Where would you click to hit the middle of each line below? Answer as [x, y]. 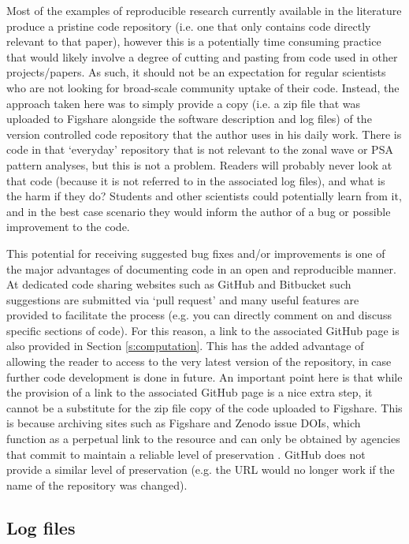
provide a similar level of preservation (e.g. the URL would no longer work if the [201, 469]
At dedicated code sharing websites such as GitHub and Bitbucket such [179, 284]
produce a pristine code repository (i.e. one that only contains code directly [189, 26]
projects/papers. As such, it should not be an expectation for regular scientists [196, 72]
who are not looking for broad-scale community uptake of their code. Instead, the [203, 87]
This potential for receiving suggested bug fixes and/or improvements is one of [196, 253]
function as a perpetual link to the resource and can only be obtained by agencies [203, 439]
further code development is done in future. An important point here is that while [204, 376]
